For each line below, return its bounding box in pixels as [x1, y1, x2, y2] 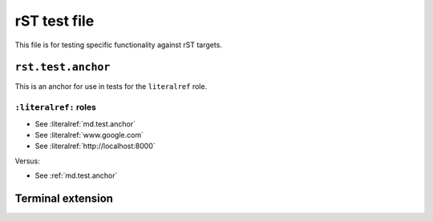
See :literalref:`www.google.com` [34, 130, 144, 139]
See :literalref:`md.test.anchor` [34, 119, 136, 128]
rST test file [14, 12, 95, 30]
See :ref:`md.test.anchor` [34, 171, 118, 180]
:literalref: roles [14, 102, 96, 113]
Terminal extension [14, 191, 114, 205]
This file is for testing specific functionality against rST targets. [14, 40, 222, 50]
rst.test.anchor [14, 61, 111, 74]
